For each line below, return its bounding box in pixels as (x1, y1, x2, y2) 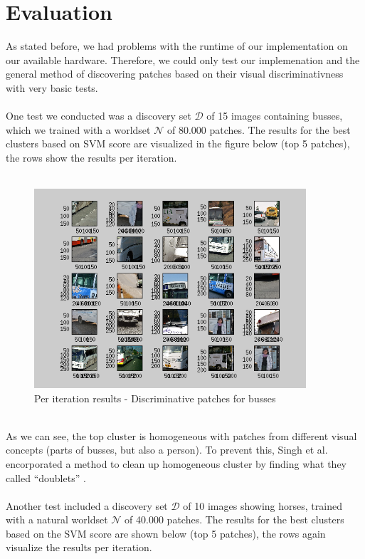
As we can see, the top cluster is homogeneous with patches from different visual (6, 428, 357, 443)
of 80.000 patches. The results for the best (166, 122, 351, 137)
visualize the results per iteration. (6, 540, 152, 555)
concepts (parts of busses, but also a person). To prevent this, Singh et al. (6, 442, 328, 457)
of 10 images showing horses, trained (183, 498, 342, 513)
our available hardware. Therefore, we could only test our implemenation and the (6, 52, 360, 67)
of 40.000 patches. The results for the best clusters (125, 512, 344, 527)
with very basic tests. (6, 80, 98, 95)
